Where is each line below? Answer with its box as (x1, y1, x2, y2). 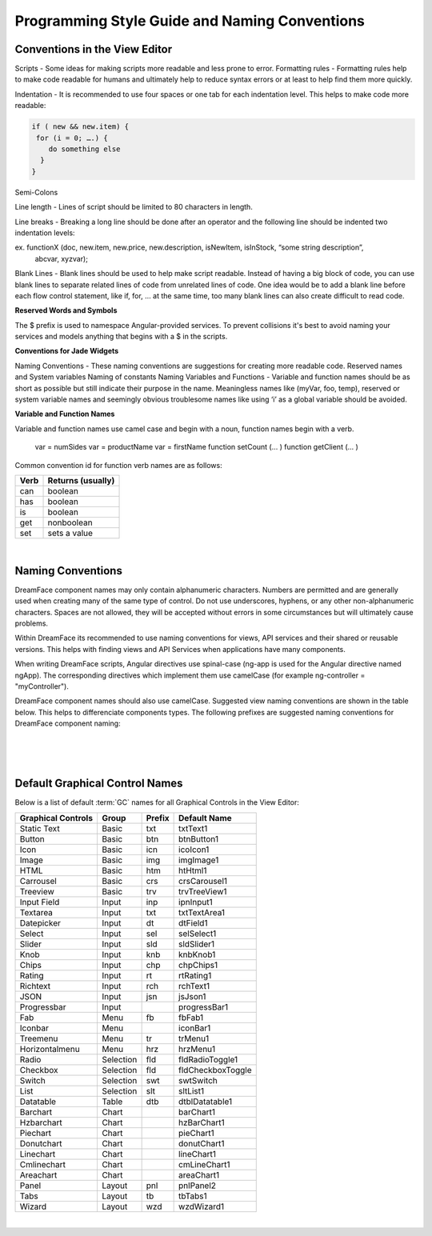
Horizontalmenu (19, 1043, 80, 1054)
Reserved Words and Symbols (14, 306, 118, 315)
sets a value (47, 527, 94, 538)
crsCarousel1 (178, 875, 228, 886)
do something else (48, 145, 121, 154)
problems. (14, 618, 48, 628)
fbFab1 (178, 1012, 204, 1023)
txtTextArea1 (178, 906, 226, 918)
